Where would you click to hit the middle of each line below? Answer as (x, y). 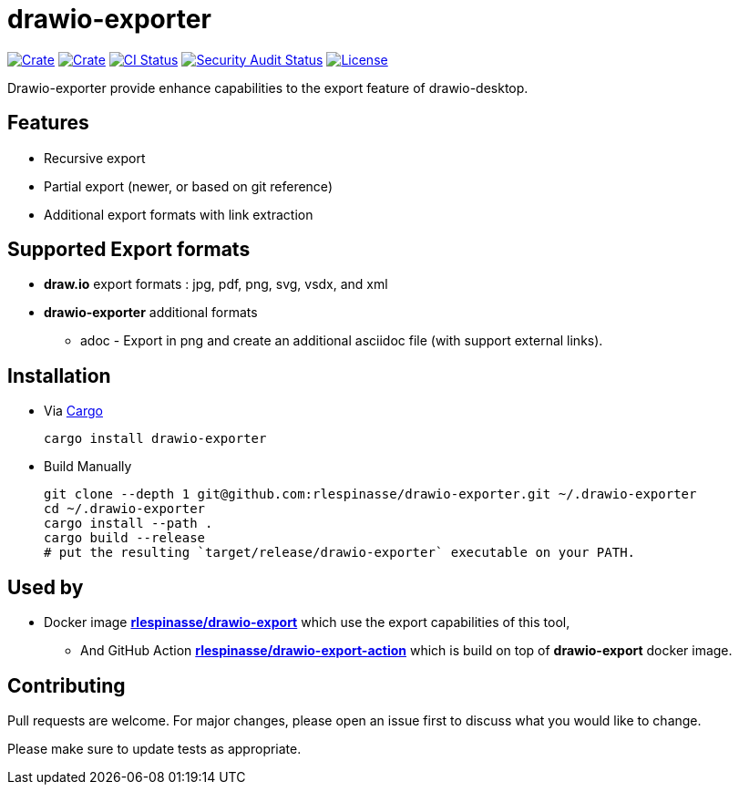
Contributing (67, 685)
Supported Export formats (129, 250)
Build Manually (88, 467)
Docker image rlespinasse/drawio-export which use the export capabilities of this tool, (307, 622)
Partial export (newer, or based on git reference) (188, 186)
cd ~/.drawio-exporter (125, 509)
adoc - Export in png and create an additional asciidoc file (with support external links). (342, 341)
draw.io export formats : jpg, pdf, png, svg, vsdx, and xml (216, 284)
